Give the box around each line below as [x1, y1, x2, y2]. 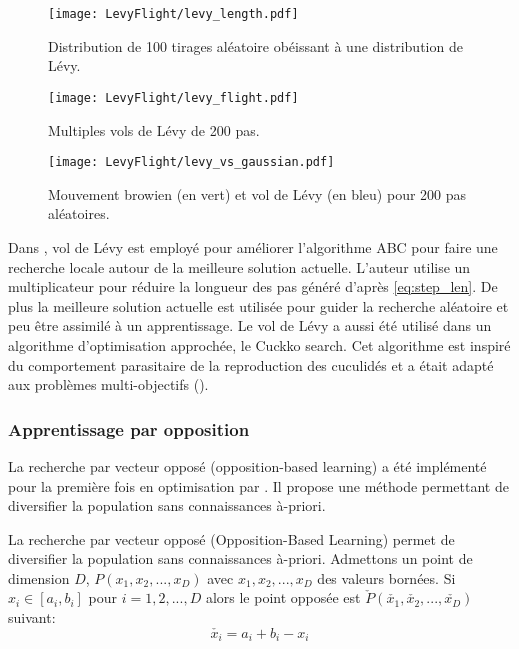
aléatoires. [48, 203, 110, 224]
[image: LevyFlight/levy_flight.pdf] [48, 90, 299, 105]
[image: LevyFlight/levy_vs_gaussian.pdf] [48, 155, 335, 170]
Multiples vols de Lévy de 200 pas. [48, 119, 260, 140]
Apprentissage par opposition [8, 416, 250, 441]
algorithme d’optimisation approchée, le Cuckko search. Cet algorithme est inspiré [8, 334, 511, 355]
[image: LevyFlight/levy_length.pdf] [48, 7, 299, 21]
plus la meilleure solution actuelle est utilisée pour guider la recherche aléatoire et [8, 295, 509, 316]
